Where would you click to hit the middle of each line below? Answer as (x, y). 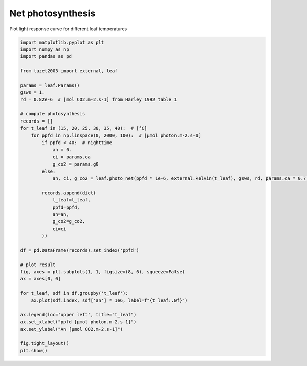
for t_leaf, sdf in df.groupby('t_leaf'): (74, 293)
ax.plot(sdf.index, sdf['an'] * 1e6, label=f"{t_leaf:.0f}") (109, 300)
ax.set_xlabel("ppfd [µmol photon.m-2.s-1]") (78, 322)
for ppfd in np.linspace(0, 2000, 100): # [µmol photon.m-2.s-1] (116, 135)
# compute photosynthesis (53, 114)
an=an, (61, 214)
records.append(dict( (69, 193)
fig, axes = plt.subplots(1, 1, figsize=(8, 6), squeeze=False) (103, 272)
